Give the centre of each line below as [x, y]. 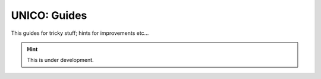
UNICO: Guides [49, 15]
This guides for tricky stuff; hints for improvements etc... [80, 33]
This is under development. [61, 60]
